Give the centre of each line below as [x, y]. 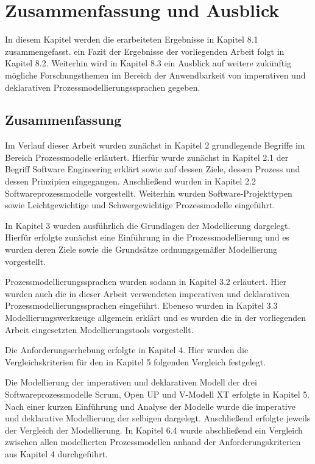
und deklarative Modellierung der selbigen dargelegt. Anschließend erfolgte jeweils [158, 418]
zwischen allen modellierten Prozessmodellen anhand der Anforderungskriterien [153, 442]
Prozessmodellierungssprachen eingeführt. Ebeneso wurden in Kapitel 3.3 [141, 305]
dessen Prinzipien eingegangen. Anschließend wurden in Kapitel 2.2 [130, 181]
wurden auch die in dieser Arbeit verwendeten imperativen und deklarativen [147, 293]
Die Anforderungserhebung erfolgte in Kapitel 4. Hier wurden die [127, 350]
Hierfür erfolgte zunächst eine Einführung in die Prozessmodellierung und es [147, 237]
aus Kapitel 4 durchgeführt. [56, 453]
